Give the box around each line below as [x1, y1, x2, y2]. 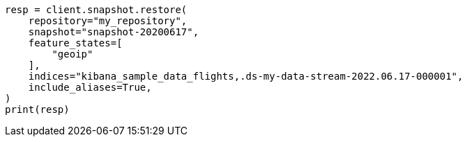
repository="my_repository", [28, 15, 187, 26]
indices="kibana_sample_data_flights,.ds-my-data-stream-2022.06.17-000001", [28, 71, 464, 82]
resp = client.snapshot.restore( [5, 4, 187, 15]
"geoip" [52, 48, 93, 60]
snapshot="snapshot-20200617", [28, 26, 199, 37]
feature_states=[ [28, 37, 123, 48]
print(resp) [5, 104, 70, 115]
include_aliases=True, [28, 82, 152, 93]
